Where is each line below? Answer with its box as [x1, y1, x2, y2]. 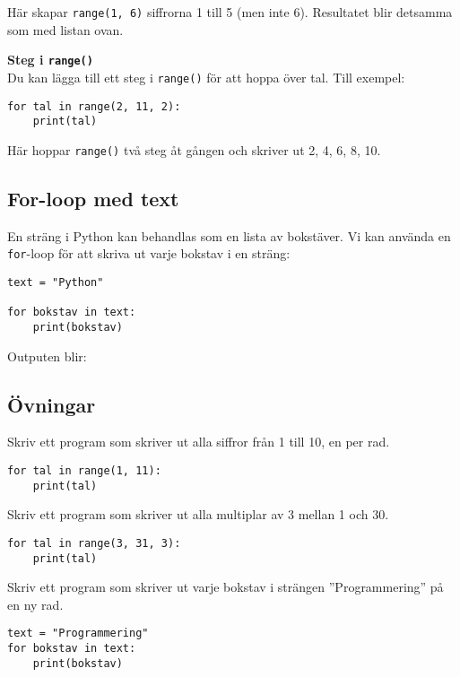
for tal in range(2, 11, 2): [7, 100, 181, 113]
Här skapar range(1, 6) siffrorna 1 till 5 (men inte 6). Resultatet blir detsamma [7, 3, 453, 21]
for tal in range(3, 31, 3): [7, 536, 181, 550]
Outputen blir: [7, 346, 87, 365]
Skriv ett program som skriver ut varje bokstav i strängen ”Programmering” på [7, 577, 444, 596]
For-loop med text [7, 184, 179, 212]
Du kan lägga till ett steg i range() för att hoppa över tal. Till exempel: [7, 67, 405, 86]
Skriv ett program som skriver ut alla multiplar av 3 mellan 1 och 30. [7, 505, 389, 524]
